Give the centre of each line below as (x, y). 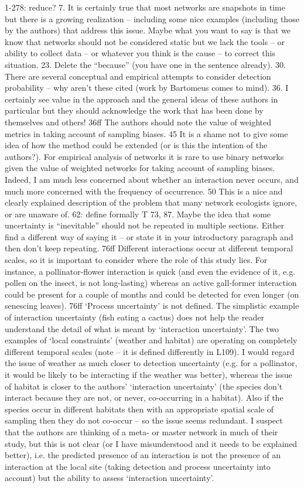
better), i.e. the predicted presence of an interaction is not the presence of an (143, 455)
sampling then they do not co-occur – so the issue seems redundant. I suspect (144, 420)
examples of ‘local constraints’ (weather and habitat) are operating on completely (151, 340)
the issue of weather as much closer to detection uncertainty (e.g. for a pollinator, (151, 363)
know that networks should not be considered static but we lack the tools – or (145, 41)
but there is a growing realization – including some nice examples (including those (152, 18)
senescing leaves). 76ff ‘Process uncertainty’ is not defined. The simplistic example (152, 306)
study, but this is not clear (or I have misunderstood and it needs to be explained (151, 443)
